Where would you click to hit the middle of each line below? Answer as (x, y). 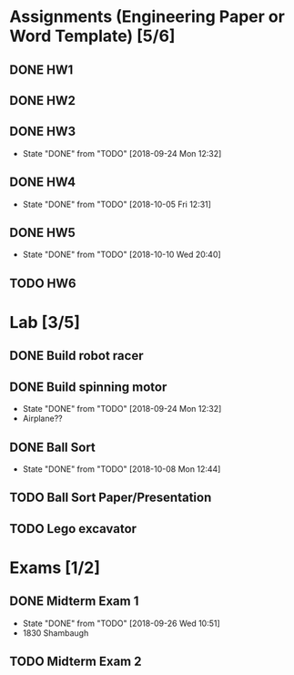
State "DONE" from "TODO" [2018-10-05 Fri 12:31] (117, 204)
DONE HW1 (41, 70)
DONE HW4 (43, 183)
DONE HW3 (43, 132)
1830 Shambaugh (56, 633)
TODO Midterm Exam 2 (76, 662)
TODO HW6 (43, 283)
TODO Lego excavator (73, 529)
